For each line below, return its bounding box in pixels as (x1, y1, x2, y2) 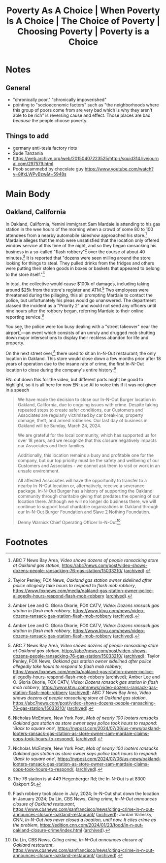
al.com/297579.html (12, 161, 54, 166)
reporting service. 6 (5, 313, 44, 320)
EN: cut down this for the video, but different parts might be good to (5, 376, 143, 382)
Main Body (5, 189, 51, 199)
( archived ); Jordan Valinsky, (96, 812, 153, 818)
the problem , (12, 822, 39, 828)
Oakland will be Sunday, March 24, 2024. (17, 423, 101, 429)
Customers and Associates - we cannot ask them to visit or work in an (17, 463, 160, 468)
